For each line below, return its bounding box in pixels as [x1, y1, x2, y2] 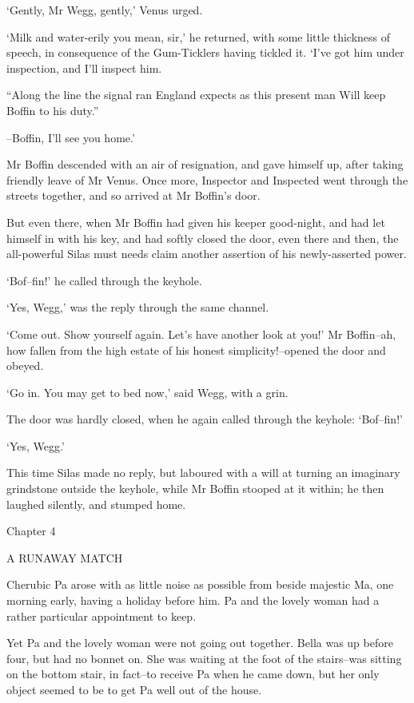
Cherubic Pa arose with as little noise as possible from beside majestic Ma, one [6, 576, 394, 593]
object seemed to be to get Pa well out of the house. [6, 681, 262, 697]
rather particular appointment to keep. [6, 607, 197, 624]
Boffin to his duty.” [6, 101, 99, 118]
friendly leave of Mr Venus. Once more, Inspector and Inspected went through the [6, 171, 408, 188]
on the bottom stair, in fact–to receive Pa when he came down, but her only [6, 665, 380, 682]
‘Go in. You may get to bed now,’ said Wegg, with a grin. [6, 383, 289, 400]
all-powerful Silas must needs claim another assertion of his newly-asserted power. [6, 245, 407, 262]
